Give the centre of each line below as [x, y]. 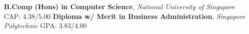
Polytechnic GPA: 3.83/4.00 [45, 25]
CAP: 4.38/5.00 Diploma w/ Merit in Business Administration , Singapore [125, 16]
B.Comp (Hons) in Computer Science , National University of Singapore [119, 6]
